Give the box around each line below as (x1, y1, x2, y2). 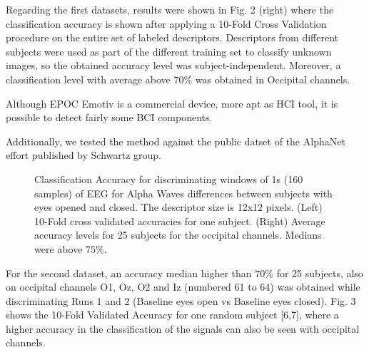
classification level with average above (6, 71, 171, 86)
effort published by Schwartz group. (6, 147, 161, 162)
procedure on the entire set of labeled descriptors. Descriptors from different (6, 30, 339, 45)
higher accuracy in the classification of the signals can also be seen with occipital (6, 321, 360, 336)
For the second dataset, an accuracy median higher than (6, 265, 252, 280)
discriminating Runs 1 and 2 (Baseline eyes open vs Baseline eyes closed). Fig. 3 (6, 293, 356, 308)
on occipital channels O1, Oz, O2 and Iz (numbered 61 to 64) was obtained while (6, 279, 360, 294)
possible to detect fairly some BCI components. (6, 110, 213, 125)
